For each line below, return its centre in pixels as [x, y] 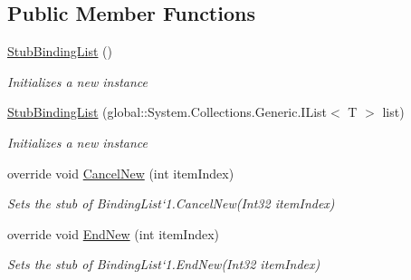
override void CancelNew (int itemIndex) [121, 173]
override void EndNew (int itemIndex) [114, 233]
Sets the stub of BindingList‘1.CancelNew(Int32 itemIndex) [171, 203]
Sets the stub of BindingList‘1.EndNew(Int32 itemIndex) [164, 264]
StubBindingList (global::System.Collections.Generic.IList [167, 112]
